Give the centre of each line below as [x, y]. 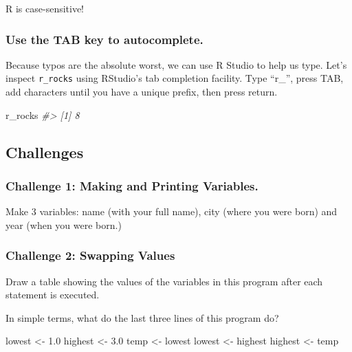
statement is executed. [53, 295]
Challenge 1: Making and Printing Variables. [132, 185]
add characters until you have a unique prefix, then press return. [142, 92]
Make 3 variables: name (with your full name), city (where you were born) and [172, 211]
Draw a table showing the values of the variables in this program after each [164, 281]
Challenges [45, 152]
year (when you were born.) [64, 224]
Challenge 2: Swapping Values [90, 255]
